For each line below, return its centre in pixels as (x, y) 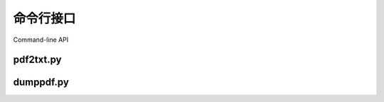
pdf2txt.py (37, 60)
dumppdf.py (41, 83)
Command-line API (41, 40)
